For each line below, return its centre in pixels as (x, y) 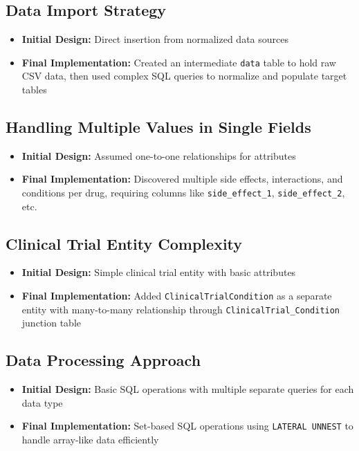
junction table (51, 323)
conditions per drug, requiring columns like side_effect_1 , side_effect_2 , (183, 193)
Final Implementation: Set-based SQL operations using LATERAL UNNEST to (187, 426)
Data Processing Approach (103, 360)
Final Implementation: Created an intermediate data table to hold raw (179, 62)
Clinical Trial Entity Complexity (124, 243)
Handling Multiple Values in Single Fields (158, 127)
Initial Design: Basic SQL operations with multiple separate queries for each (188, 389)
